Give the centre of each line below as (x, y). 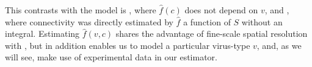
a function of (207, 21)
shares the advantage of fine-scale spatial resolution (212, 33)
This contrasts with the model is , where (81, 10)
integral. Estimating (42, 33)
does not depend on (221, 10)
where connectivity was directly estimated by (89, 21)
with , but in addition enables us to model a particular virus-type (128, 45)
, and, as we (279, 45)
